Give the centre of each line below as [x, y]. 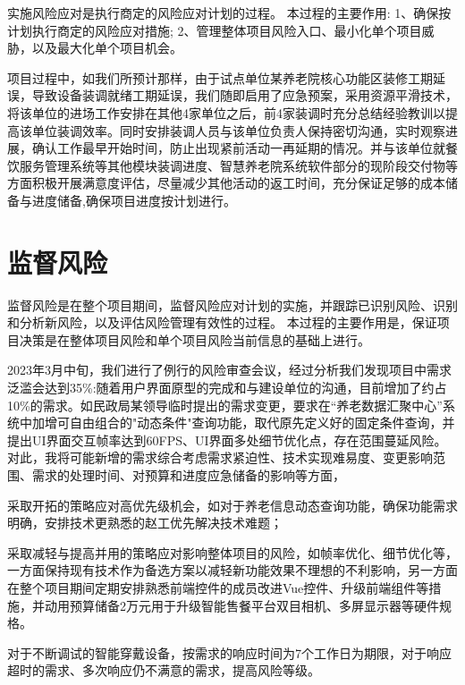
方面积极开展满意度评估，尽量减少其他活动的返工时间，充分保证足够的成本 [226, 183]
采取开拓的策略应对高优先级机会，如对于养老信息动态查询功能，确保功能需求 [232, 505]
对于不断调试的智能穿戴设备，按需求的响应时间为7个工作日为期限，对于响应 [229, 652]
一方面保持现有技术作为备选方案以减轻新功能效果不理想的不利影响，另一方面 [232, 570]
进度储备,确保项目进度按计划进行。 [134, 200]
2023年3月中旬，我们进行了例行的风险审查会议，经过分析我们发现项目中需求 [229, 370]
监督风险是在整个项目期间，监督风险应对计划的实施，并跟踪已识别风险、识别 [232, 304]
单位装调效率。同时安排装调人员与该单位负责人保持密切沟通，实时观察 [238, 130]
